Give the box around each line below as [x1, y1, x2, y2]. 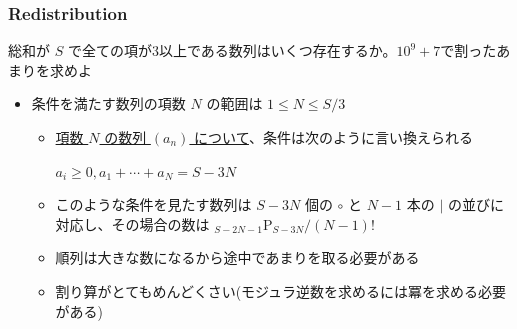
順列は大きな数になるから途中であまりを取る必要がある [55, 247, 420, 268]
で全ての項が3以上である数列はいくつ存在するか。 [67, 40, 397, 61]
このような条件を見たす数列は [55, 194, 252, 215]
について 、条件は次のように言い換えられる [194, 127, 473, 147]
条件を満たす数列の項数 [31, 93, 186, 114]
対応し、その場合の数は [55, 213, 210, 234]
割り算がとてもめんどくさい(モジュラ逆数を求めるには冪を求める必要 [55, 280, 507, 301]
